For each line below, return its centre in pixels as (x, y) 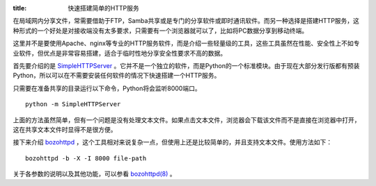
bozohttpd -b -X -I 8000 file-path (86, 158)
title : (20, 8)
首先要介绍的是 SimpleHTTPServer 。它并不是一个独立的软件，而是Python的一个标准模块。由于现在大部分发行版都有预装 (186, 65)
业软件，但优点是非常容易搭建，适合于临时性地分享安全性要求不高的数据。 (119, 53)
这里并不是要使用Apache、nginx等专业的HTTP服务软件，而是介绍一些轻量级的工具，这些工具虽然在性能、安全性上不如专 (186, 43)
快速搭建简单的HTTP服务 (103, 8)
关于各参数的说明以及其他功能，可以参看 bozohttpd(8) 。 (95, 174)
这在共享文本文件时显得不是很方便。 (65, 129)
